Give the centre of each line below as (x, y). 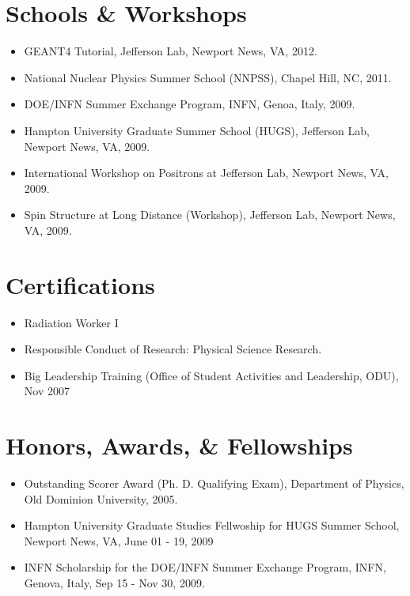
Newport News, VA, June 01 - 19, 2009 (119, 540)
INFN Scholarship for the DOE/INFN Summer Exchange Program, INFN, (205, 567)
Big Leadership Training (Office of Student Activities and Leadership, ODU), (211, 375)
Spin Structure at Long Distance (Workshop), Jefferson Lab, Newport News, (210, 215)
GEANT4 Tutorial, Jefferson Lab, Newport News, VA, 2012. (171, 51)
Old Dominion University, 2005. (101, 498)
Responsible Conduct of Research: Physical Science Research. (173, 349)
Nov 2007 (47, 391)
